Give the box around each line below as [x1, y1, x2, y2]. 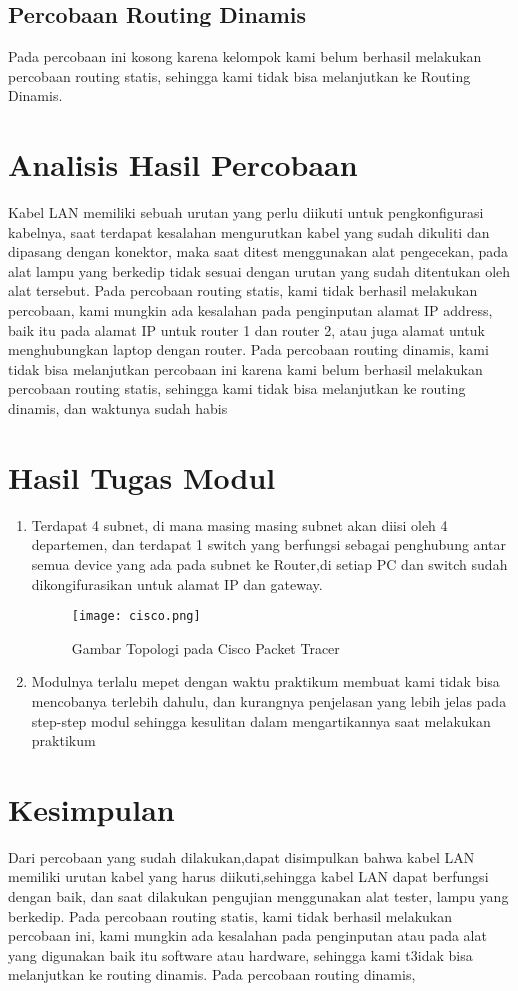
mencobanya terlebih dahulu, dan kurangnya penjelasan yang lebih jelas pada [31, 690, 507, 711]
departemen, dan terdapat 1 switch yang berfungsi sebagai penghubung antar [31, 534, 506, 555]
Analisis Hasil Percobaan [8, 144, 358, 185]
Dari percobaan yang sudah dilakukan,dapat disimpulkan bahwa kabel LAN [8, 846, 475, 867]
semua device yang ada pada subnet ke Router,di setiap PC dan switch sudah [31, 553, 508, 574]
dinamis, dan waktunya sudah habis [8, 398, 228, 419]
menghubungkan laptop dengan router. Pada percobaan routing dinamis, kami [8, 339, 489, 360]
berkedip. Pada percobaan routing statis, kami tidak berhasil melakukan [8, 905, 452, 926]
